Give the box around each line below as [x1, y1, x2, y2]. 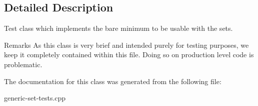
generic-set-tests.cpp [4, 93, 66, 103]
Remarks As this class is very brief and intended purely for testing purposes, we [4, 39, 249, 50]
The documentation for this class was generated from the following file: [4, 76, 221, 86]
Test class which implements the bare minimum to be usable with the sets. [4, 23, 233, 33]
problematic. [4, 59, 42, 69]
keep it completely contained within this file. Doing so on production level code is [4, 49, 254, 60]
